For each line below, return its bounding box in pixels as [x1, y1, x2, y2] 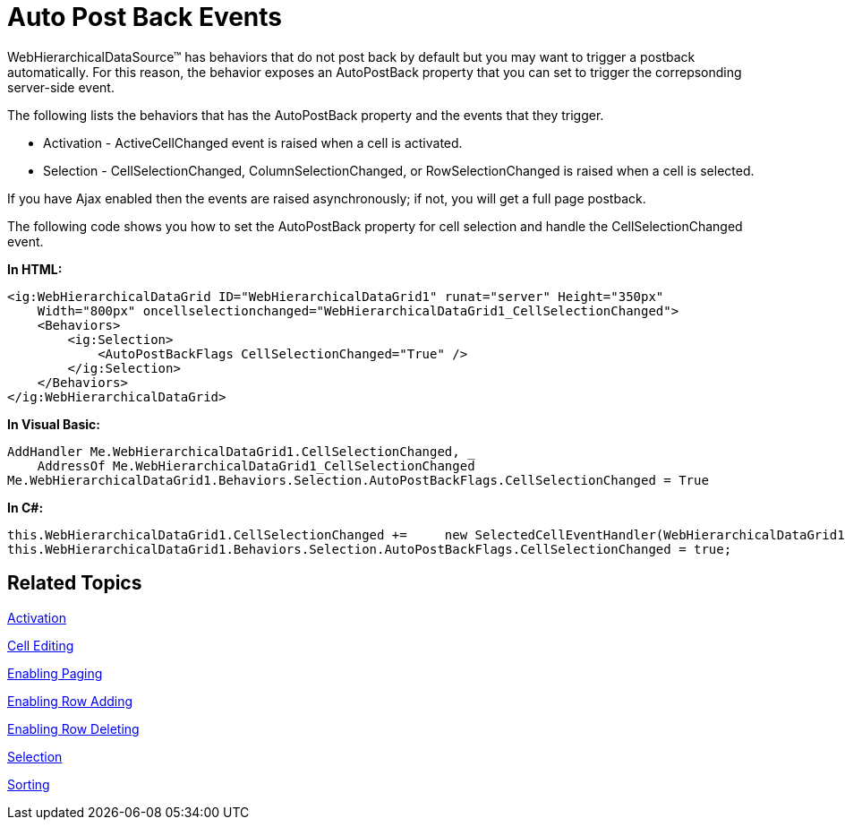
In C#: [7, 499, 44, 515]
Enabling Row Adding [7, 693, 133, 709]
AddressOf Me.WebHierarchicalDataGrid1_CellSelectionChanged [37, 458, 475, 473]
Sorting [7, 776, 50, 792]
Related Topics [7, 572, 142, 595]
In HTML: [7, 261, 63, 277]
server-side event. [7, 79, 115, 95]
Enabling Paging [7, 665, 103, 681]
